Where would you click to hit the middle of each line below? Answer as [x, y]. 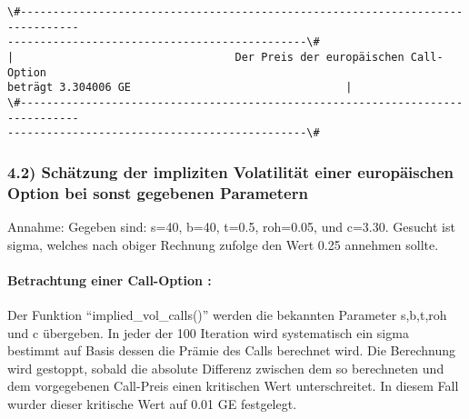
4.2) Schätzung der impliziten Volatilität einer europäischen [231, 171]
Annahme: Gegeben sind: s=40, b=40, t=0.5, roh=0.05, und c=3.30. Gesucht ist [231, 227]
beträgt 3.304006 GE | [180, 88]
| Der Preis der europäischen [206, 57]
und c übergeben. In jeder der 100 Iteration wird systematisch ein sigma [208, 332]
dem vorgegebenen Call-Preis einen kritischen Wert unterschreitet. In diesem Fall [233, 386]
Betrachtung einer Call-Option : [110, 279]
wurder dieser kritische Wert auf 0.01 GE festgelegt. [152, 404]
